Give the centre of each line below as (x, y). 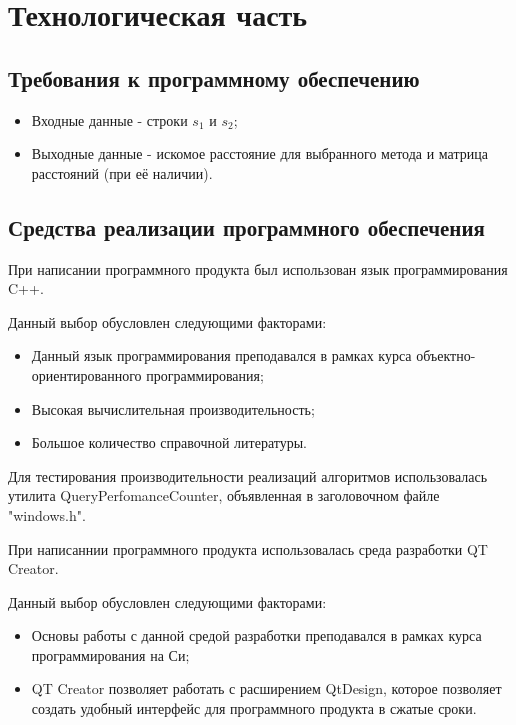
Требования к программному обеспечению (214, 77)
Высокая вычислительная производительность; (173, 408)
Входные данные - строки (109, 119)
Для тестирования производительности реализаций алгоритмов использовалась (248, 475)
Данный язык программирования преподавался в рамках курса (221, 355)
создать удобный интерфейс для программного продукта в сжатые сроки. (254, 708)
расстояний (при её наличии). (122, 172)
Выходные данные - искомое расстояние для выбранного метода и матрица (259, 153)
